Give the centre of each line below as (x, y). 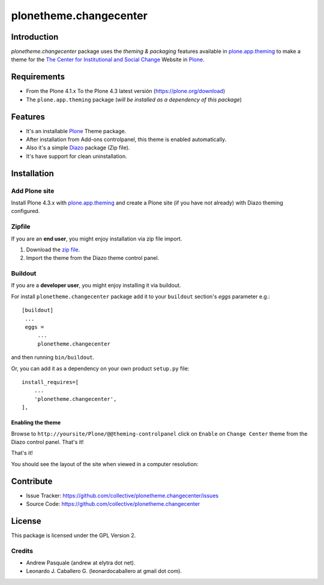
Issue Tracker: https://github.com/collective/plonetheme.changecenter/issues (122, 496)
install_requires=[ (50, 382)
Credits (22, 551)
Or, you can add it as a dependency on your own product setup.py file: (100, 368)
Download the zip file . (53, 250)
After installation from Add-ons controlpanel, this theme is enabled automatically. (126, 139)
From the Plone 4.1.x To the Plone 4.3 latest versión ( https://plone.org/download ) (126, 91)
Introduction (35, 37)
